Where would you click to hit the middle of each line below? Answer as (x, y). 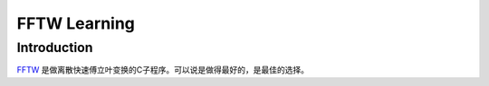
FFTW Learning (76, 23)
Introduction (55, 47)
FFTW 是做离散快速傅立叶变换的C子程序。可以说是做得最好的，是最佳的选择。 (163, 70)
